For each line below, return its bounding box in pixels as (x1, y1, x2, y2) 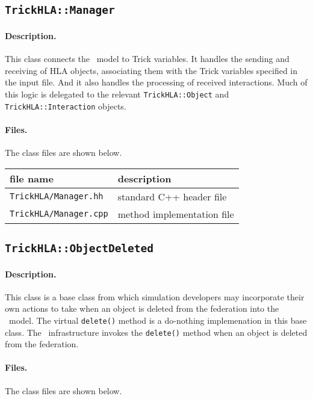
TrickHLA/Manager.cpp (10, 209, 108, 219)
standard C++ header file (117, 189, 227, 203)
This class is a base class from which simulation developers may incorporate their (5, 290, 305, 303)
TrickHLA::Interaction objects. (5, 99, 126, 112)
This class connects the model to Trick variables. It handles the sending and (5, 52, 290, 65)
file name (10, 171, 54, 185)
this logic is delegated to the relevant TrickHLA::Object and (5, 87, 229, 100)
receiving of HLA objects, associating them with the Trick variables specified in (5, 64, 298, 76)
